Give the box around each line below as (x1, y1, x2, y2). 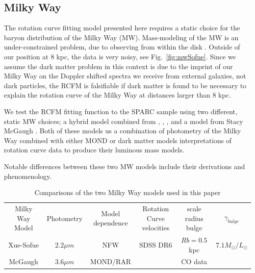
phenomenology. (4, 171, 52, 181)
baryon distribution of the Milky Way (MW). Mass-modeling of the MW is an (4, 32, 239, 42)
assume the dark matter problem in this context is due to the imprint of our (4, 61, 233, 71)
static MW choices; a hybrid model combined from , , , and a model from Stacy (4, 116, 243, 126)
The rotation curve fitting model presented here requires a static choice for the (4, 23, 240, 33)
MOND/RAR (90, 256, 131, 267)
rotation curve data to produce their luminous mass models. (4, 145, 184, 155)
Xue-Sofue (8, 239, 39, 249)
